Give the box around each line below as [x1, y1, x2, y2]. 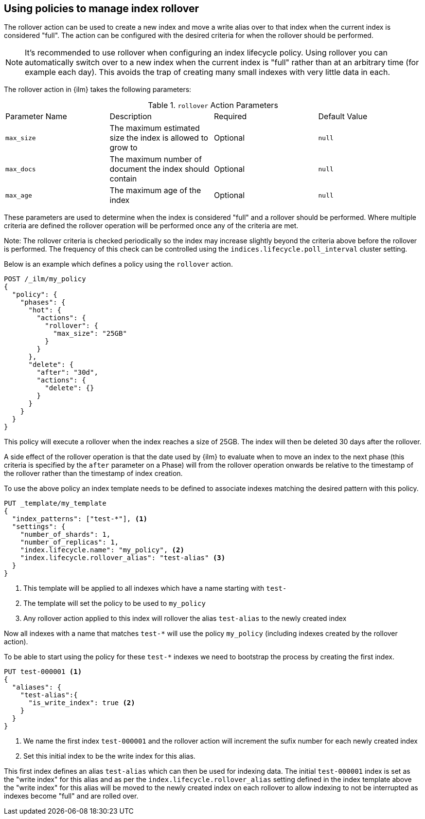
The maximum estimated [109, 123, 200, 133]
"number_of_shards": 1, [20, 530, 111, 539]
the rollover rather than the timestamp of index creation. [4, 469, 183, 478]
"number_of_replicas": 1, [20, 538, 119, 546]
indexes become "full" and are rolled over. [4, 792, 139, 801]
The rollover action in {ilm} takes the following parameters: [4, 85, 192, 94]
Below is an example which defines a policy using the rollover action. [4, 260, 233, 269]
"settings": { [12, 523, 66, 531]
